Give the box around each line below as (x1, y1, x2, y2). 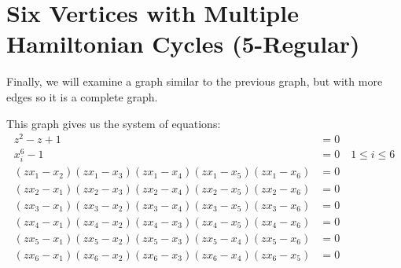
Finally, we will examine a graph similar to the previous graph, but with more (6, 73, 383, 90)
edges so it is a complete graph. (6, 88, 158, 105)
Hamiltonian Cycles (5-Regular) (6, 28, 360, 60)
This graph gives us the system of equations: (6, 115, 221, 131)
